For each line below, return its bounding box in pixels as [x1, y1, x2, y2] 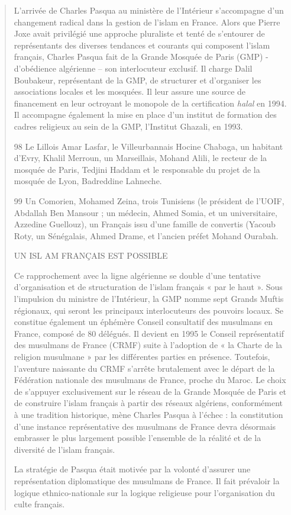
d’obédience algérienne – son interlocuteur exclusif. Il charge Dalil [14, 62, 253, 74]
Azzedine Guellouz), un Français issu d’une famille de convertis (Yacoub [14, 218, 276, 230]
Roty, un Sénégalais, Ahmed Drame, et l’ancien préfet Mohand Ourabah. [14, 229, 279, 242]
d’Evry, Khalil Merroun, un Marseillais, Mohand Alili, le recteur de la [14, 152, 267, 164]
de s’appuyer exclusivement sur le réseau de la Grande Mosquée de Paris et [14, 385, 286, 397]
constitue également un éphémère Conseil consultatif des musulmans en [14, 316, 273, 328]
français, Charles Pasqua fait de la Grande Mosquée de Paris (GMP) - [14, 50, 269, 63]
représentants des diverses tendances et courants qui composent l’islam [14, 38, 270, 51]
